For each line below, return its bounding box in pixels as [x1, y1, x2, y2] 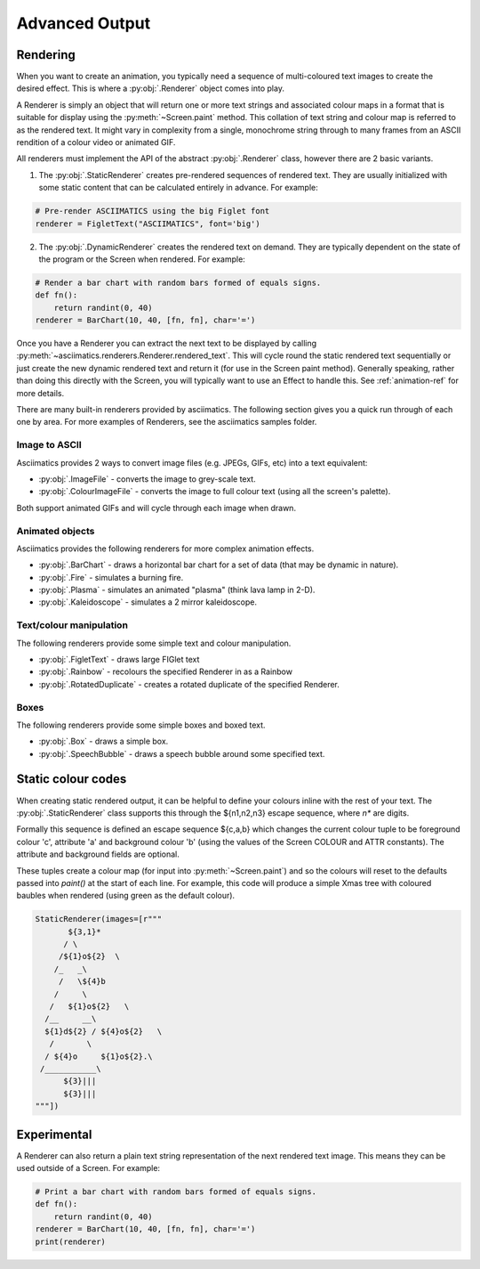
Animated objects [16, 525, 95, 537]
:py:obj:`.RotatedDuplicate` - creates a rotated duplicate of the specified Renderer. [38, 679, 340, 689]
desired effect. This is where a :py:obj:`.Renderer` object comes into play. [16, 83, 284, 94]
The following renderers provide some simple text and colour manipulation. [16, 638, 292, 648]
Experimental [16, 1127, 92, 1142]
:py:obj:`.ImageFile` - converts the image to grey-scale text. [38, 473, 257, 484]
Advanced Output [16, 13, 151, 33]
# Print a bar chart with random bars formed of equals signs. [35, 1187, 317, 1197]
